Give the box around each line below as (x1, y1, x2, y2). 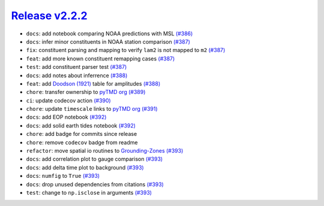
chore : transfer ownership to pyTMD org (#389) (26, 89, 146, 96)
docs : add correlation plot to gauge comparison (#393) (26, 156, 163, 163)
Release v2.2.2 (11, 9, 88, 22)
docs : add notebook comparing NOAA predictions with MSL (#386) (26, 30, 193, 37)
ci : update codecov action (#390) (26, 96, 111, 104)
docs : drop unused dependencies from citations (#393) (26, 180, 164, 188)
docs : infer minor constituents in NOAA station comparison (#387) (26, 38, 190, 45)
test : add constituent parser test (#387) (26, 63, 127, 71)
